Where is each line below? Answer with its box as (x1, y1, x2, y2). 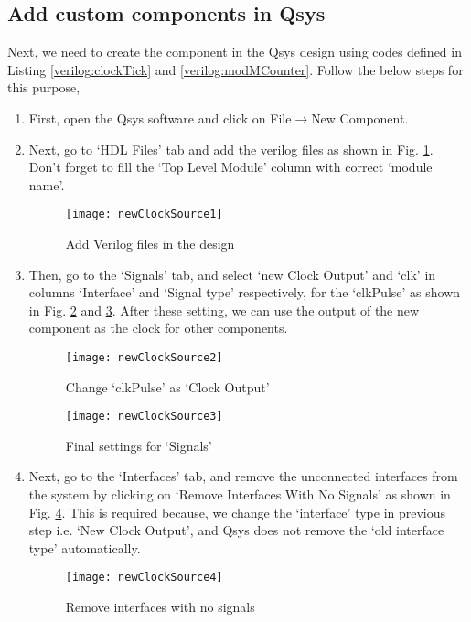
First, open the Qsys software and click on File (28, 108, 292, 127)
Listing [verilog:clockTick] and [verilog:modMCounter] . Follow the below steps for (7, 59, 464, 79)
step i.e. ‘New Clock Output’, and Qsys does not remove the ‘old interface (28, 520, 444, 540)
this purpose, (7, 78, 80, 97)
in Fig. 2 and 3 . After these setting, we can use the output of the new (28, 300, 420, 319)
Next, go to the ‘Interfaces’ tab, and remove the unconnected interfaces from (28, 466, 458, 486)
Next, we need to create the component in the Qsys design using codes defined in (7, 42, 462, 61)
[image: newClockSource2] (65, 350, 223, 364)
